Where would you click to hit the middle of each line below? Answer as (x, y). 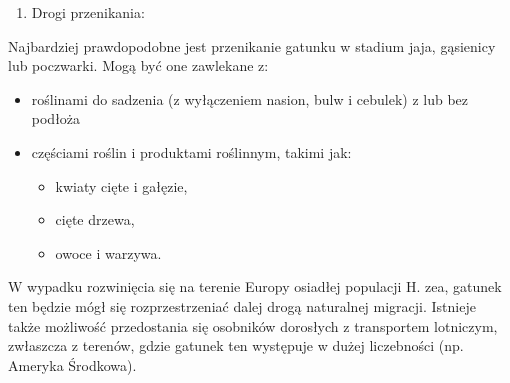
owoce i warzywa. (108, 252)
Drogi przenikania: (88, 12)
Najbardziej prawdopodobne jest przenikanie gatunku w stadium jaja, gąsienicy (252, 45)
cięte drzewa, (95, 219)
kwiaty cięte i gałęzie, (121, 185)
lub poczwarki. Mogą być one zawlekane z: (138, 65)
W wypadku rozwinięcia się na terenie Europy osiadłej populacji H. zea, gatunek (255, 286)
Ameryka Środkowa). (72, 364)
